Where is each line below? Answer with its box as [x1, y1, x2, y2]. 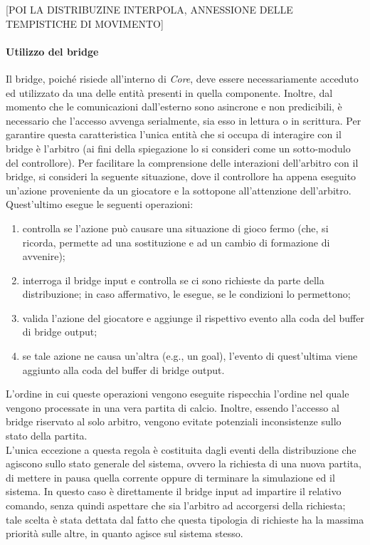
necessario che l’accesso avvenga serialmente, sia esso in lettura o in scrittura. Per [6, 113, 361, 128]
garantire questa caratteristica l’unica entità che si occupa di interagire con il [6, 127, 342, 142]
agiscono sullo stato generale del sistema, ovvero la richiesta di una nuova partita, [6, 456, 361, 471]
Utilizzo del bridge [6, 43, 99, 58]
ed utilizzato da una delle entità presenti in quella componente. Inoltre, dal [6, 85, 333, 100]
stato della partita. [6, 428, 88, 443]
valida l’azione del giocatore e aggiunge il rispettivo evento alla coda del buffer [22, 310, 364, 325]
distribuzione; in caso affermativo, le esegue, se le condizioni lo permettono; [22, 286, 351, 301]
